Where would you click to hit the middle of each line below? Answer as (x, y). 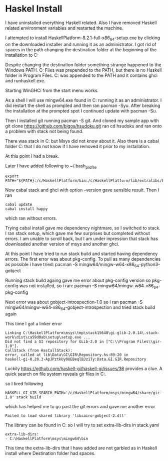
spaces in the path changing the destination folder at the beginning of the (81, 49)
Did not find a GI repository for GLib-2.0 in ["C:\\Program (70, 341)
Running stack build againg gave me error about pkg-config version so (78, 280)
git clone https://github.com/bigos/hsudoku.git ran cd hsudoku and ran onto (83, 126)
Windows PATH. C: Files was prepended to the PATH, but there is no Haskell (83, 70)
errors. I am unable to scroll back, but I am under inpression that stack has (82, 239)
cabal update (19, 204)
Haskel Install (34, 9)
